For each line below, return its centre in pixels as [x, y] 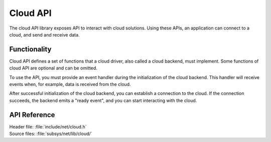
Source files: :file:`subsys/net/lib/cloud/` [51, 134]
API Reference [32, 115]
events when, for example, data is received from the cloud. [70, 84]
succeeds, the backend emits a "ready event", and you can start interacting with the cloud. [103, 100]
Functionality [30, 49]
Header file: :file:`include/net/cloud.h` [48, 126]
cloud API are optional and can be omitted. [53, 68]
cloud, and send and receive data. [44, 34]
